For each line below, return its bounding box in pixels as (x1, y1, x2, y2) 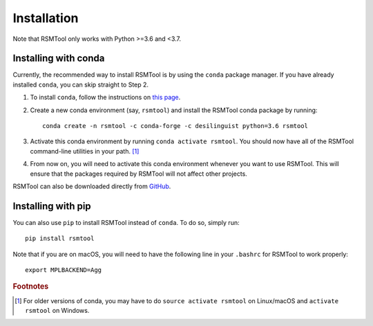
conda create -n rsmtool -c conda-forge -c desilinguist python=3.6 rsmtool (42, 122, 309, 130)
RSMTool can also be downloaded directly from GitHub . (12, 182, 171, 190)
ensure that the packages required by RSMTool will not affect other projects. (30, 170, 248, 178)
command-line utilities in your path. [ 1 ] (30, 147, 140, 155)
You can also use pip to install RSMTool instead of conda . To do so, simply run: (12, 218, 240, 226)
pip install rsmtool (25, 235, 95, 242)
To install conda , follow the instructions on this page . (30, 93, 181, 102)
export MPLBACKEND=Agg (25, 266, 102, 274)
